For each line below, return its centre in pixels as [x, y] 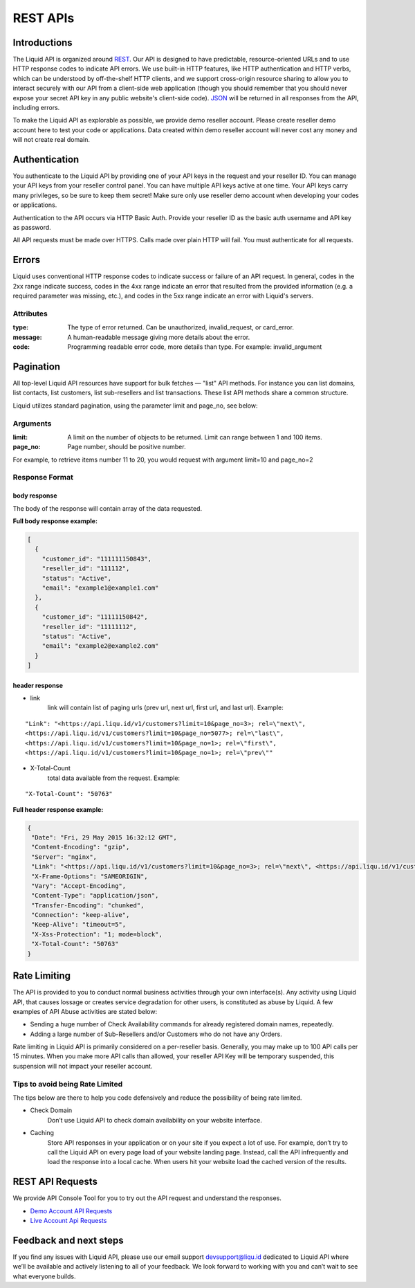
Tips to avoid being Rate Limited [68, 1084]
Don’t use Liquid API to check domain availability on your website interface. [155, 1120]
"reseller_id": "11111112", [90, 627]
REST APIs [44, 18]
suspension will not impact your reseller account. [83, 1066]
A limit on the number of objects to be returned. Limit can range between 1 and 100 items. [195, 437]
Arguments [32, 424]
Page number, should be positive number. [127, 447]
